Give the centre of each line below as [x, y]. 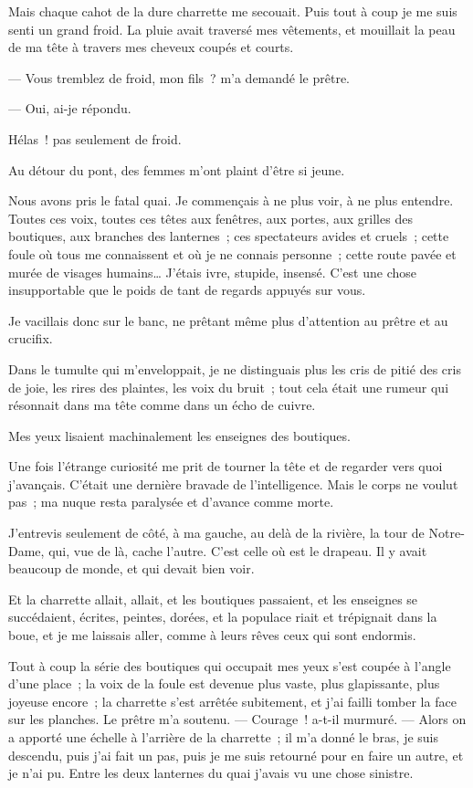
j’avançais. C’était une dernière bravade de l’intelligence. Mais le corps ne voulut [233, 483]
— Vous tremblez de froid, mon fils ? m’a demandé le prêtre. [179, 77]
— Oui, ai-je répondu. [70, 108]
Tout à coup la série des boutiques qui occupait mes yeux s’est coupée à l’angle [230, 665]
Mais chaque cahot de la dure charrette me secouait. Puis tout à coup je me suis [233, 11]
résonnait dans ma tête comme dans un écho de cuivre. [162, 405]
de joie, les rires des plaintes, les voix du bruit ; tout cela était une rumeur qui [229, 387]
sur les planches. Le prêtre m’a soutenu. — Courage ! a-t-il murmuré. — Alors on [237, 719]
